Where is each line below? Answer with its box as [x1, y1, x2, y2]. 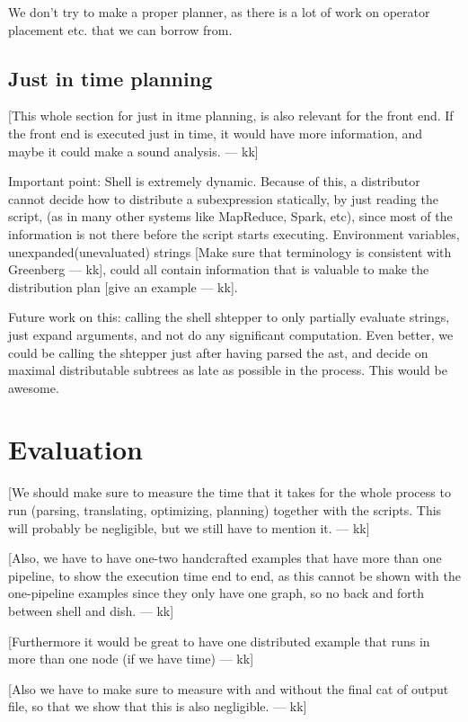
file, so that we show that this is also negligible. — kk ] [8, 697, 307, 716]
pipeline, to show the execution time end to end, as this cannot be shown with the [8, 566, 461, 584]
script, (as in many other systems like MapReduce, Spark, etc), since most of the [8, 207, 453, 226]
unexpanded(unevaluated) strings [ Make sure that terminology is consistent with [8, 242, 452, 261]
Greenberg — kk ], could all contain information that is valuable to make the [8, 260, 429, 279]
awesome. [8, 378, 59, 397]
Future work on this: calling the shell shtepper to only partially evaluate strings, [8, 308, 450, 326]
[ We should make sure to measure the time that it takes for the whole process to [8, 483, 451, 502]
